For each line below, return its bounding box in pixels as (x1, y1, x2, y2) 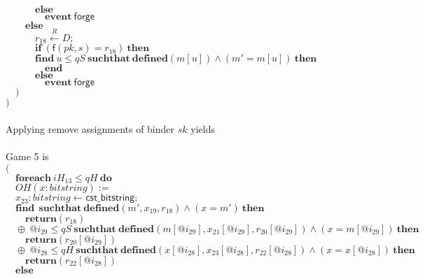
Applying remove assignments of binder (6, 121, 175, 136)
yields (190, 121, 215, 136)
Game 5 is (6, 149, 49, 164)
